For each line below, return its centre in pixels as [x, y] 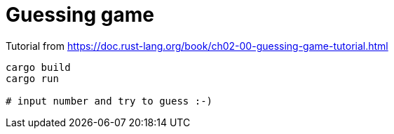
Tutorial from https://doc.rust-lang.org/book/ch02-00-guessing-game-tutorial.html [197, 46]
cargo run [32, 78]
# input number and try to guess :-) [109, 101]
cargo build [38, 67]
